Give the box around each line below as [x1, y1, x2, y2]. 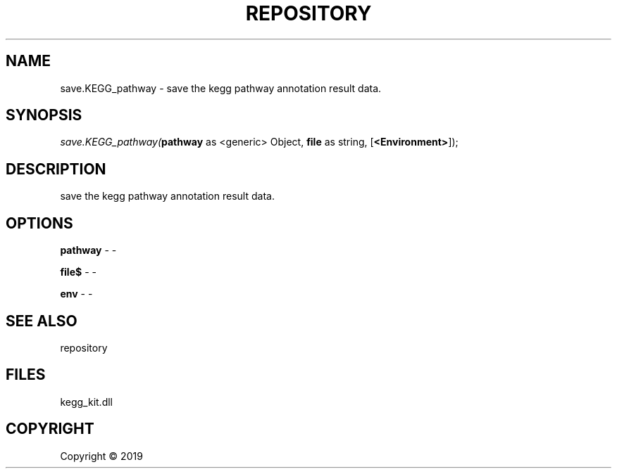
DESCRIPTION [6, 160, 106, 178]
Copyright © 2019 [60, 449, 143, 462]
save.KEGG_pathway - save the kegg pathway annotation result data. [60, 82, 382, 94]
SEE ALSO [6, 312, 77, 330]
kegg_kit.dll [60, 395, 113, 408]
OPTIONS [6, 214, 73, 232]
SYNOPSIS [6, 106, 82, 124]
